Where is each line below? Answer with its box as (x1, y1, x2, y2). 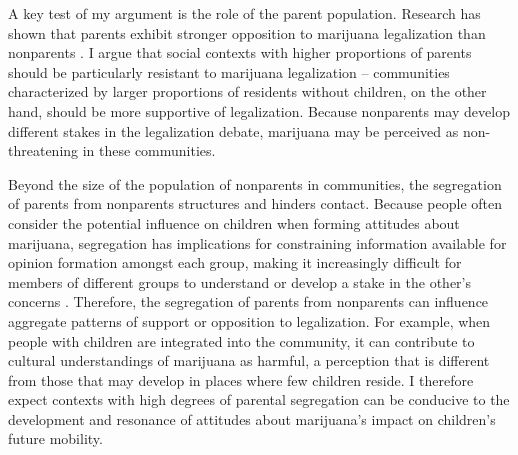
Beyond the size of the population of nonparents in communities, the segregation (8, 173, 502, 194)
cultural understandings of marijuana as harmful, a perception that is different (8, 350, 490, 371)
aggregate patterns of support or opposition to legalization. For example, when (8, 310, 491, 331)
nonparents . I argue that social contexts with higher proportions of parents (8, 42, 472, 63)
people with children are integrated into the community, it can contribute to (8, 330, 475, 351)
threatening (8, 140, 79, 161)
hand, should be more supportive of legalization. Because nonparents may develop (8, 100, 510, 121)
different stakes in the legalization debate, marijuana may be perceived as (8, 120, 459, 141)
